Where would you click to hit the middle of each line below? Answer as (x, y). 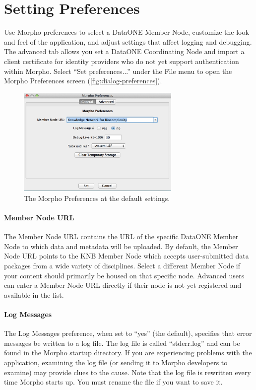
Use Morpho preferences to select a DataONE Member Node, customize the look (127, 32)
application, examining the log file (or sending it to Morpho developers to (116, 362)
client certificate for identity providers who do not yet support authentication (122, 61)
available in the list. (34, 294)
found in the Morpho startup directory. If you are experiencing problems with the (128, 353)
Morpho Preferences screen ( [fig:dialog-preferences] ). (83, 81)
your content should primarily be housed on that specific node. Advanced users (124, 275)
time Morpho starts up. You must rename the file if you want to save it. (113, 382)
